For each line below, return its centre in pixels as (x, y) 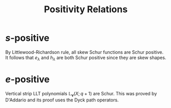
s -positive (27, 38)
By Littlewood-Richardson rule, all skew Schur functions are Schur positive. (84, 52)
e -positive (28, 79)
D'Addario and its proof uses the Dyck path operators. (62, 100)
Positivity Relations (86, 9)
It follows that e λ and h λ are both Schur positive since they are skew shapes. (86, 58)
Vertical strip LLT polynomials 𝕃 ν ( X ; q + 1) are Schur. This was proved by (81, 94)
